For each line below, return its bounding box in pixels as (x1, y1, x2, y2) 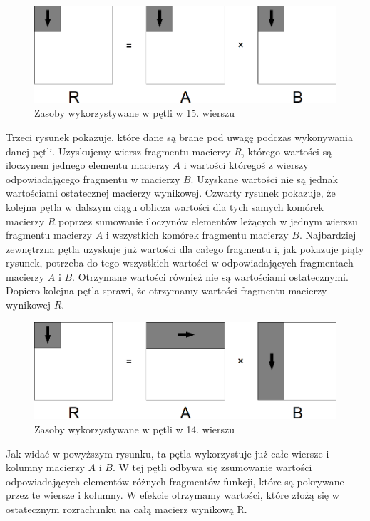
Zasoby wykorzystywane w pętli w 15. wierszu (34, 105, 235, 120)
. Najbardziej (299, 227, 356, 242)
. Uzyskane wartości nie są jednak (190, 171, 338, 186)
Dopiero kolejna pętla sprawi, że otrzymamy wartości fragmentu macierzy (6, 283, 327, 298)
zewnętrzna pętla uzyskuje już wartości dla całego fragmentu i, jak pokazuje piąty (6, 241, 364, 256)
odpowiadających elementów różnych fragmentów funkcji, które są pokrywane (6, 473, 344, 488)
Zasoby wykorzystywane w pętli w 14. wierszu (34, 422, 235, 436)
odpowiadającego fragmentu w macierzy (6, 171, 180, 186)
